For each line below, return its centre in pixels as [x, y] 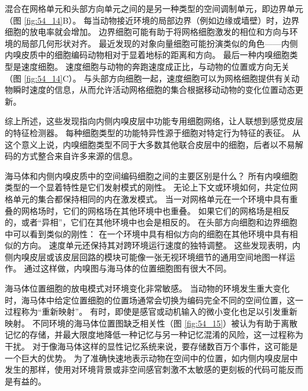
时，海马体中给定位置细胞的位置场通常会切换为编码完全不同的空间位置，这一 [154, 300]
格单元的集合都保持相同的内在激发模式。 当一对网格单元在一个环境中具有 [147, 198]
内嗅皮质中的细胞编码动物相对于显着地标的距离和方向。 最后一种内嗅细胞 [147, 55]
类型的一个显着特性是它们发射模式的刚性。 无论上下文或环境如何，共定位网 [151, 187]
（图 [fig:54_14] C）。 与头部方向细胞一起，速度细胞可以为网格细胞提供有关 [148, 78]
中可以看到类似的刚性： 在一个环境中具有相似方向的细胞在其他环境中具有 [147, 233]
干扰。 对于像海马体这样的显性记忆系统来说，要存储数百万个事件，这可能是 [151, 346]
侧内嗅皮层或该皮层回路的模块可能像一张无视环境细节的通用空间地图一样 [146, 256]
